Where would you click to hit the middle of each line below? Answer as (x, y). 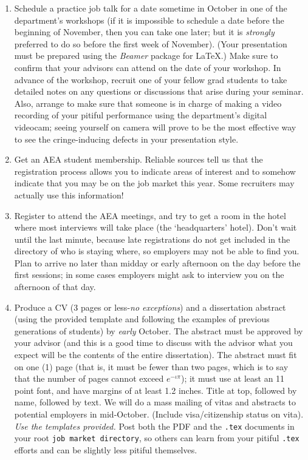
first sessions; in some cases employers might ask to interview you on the (149, 275)
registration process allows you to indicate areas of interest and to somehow (155, 171)
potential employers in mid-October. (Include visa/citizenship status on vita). (159, 414)
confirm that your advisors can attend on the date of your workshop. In (148, 67)
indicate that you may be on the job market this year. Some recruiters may (154, 183)
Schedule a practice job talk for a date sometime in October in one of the (151, 8)
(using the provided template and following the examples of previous (142, 319)
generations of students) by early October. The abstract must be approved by (159, 330)
